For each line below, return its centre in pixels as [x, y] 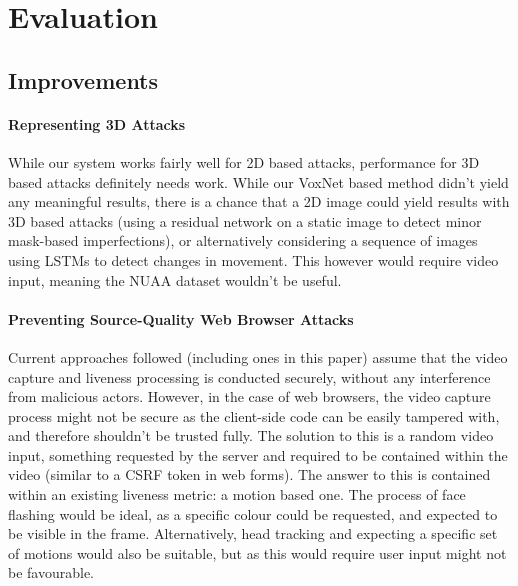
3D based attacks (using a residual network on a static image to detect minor [245, 220]
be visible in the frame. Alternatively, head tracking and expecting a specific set [253, 533]
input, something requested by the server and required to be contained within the [258, 454]
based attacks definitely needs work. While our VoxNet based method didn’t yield [258, 181]
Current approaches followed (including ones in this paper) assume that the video [258, 356]
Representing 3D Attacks [97, 123]
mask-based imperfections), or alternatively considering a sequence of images [243, 240]
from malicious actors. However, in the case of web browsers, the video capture [249, 396]
